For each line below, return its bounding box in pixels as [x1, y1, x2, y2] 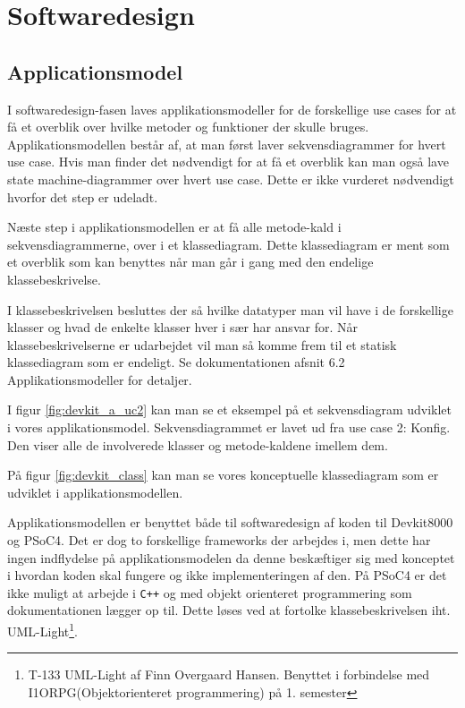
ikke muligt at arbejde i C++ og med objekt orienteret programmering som [7, 583, 412, 601]
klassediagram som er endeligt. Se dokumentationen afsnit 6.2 [7, 353, 345, 371]
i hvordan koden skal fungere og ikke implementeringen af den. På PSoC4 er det [7, 566, 447, 584]
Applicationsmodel [7, 57, 183, 85]
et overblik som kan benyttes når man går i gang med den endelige [7, 252, 374, 271]
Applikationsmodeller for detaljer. [7, 370, 192, 388]
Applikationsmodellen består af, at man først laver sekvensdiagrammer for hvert [7, 134, 446, 153]
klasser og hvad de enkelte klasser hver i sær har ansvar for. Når [7, 318, 358, 337]
